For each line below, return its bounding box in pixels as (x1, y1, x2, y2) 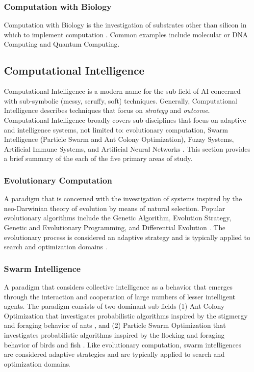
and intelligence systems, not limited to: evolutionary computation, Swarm (4, 124, 228, 134)
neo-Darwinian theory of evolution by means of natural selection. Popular (4, 203, 225, 213)
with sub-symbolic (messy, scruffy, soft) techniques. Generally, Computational (4, 95, 237, 106)
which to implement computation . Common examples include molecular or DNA (4, 29, 248, 39)
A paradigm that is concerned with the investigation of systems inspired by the (4, 193, 242, 204)
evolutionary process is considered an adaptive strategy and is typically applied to (4, 232, 251, 242)
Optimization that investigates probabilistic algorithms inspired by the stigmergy (4, 310, 248, 320)
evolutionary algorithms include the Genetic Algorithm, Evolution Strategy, (4, 213, 231, 223)
